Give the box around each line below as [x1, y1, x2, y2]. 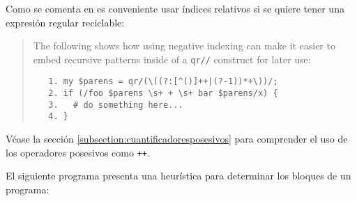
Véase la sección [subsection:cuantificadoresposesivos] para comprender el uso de [6, 131, 348, 146]
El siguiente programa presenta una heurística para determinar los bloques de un [6, 168, 351, 183]
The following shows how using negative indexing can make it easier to [33, 38, 335, 53]
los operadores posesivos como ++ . [6, 145, 150, 159]
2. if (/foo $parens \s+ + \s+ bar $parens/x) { [48, 88, 278, 99]
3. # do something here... [48, 99, 183, 110]
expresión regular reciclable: [6, 15, 125, 29]
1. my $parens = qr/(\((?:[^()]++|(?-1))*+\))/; [48, 77, 278, 87]
